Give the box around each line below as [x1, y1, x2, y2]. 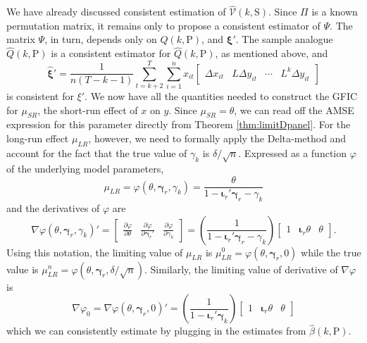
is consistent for [6, 88, 74, 103]
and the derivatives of [6, 200, 100, 215]
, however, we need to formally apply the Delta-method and [88, 130, 347, 145]
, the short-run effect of [37, 102, 138, 117]
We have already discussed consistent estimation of [6, 4, 226, 19]
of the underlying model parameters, [6, 161, 164, 176]
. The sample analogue [235, 32, 333, 46]
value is [6, 261, 39, 276]
